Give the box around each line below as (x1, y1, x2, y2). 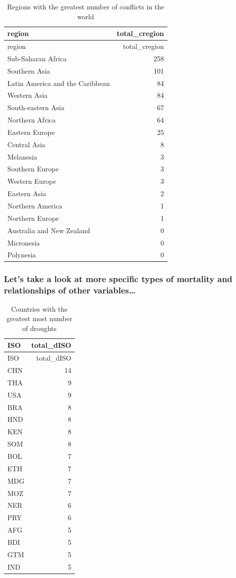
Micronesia (7, 237, 40, 248)
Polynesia (7, 249, 36, 260)
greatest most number (6, 313, 72, 324)
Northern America (7, 201, 63, 210)
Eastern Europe (7, 126, 55, 137)
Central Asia (7, 139, 46, 149)
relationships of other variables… (4, 284, 136, 296)
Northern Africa (7, 115, 56, 125)
